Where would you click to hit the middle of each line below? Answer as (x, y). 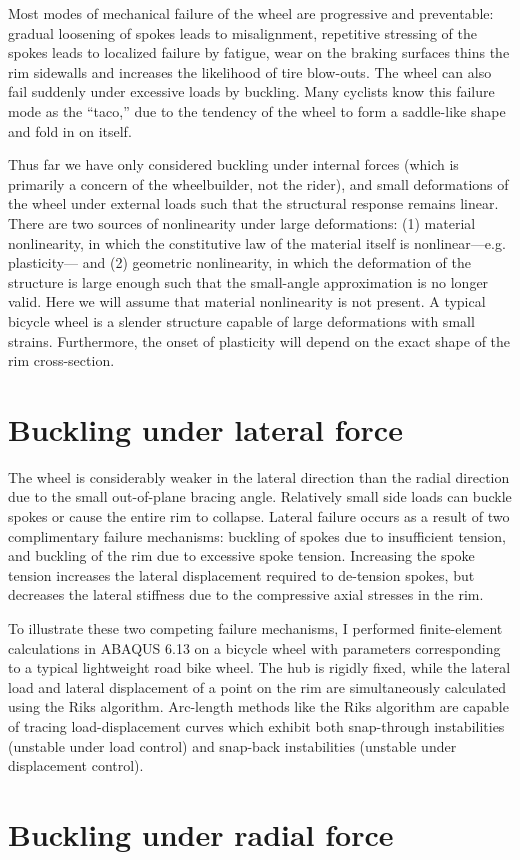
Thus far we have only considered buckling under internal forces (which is (233, 164)
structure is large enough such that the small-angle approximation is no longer (248, 281)
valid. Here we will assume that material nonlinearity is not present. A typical (247, 301)
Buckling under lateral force (205, 428)
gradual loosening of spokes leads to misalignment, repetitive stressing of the (242, 32)
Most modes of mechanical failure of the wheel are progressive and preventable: (251, 13)
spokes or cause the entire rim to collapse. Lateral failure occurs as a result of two (259, 516)
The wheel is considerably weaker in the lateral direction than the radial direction (259, 476)
